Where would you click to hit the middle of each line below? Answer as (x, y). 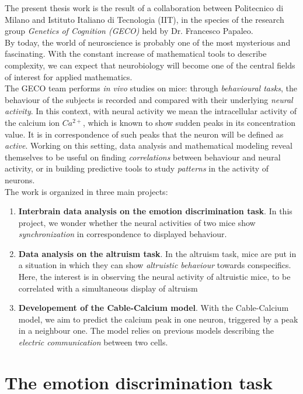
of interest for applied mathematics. (69, 76)
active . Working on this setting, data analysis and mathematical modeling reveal (149, 145)
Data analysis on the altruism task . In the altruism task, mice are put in (157, 253)
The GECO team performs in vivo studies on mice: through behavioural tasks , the (151, 88)
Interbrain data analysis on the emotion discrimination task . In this (155, 211)
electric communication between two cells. (93, 342)
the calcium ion (32, 122)
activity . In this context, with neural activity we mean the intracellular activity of (151, 111)
